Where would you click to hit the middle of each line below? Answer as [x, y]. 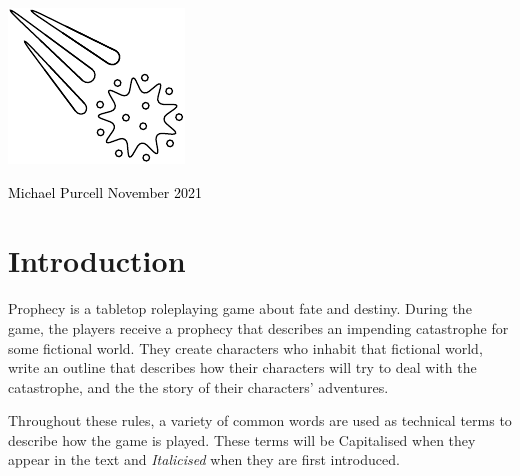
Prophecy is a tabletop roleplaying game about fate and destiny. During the [240, 308]
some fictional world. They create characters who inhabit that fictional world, [245, 347]
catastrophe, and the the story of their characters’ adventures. [198, 386]
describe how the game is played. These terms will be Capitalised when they [242, 439]
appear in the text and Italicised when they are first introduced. [204, 459]
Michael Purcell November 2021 [105, 191]
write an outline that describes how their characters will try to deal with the [242, 367]
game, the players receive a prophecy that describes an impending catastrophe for [258, 327]
